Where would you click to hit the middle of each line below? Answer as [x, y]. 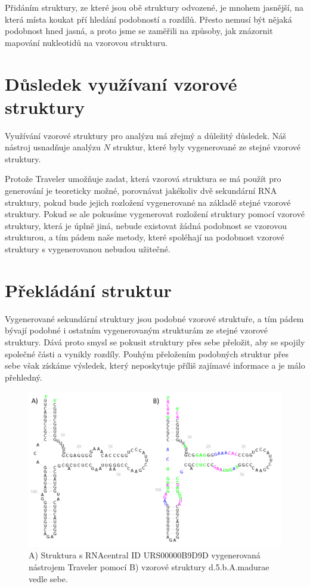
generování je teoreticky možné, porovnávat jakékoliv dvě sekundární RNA [141, 191]
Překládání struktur [88, 290]
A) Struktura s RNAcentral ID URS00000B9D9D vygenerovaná [145, 555]
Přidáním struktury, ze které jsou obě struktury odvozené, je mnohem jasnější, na [154, 7]
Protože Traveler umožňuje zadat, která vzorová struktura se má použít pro [143, 179]
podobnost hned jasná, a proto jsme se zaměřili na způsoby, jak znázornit [139, 31]
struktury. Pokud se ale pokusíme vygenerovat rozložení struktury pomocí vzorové [155, 214]
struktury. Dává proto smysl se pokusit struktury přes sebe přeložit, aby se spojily [155, 342]
